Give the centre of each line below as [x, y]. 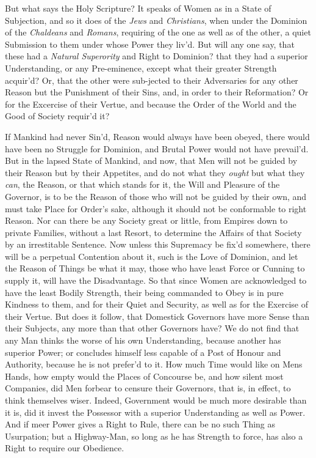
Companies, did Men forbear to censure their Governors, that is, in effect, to [148, 388]
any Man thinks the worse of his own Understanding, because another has [143, 340]
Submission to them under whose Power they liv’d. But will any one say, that [150, 44]
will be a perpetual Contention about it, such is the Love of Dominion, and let [152, 256]
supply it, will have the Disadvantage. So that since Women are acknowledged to [156, 280]
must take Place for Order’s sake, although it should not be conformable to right [156, 208]
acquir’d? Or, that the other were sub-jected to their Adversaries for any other [152, 80]
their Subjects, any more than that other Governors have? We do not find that [152, 328]
